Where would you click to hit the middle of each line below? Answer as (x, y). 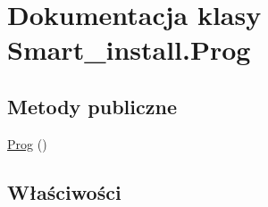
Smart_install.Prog (129, 50)
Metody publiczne (92, 106)
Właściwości (64, 191)
